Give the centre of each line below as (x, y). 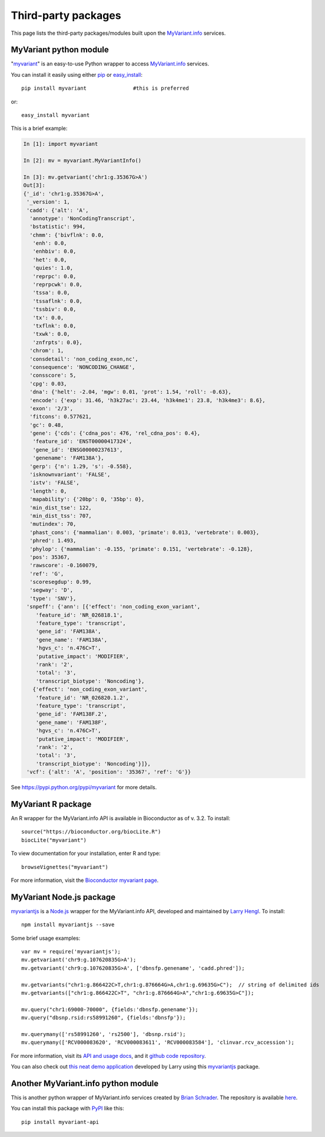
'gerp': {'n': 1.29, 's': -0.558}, (81, 466)
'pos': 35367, (50, 557)
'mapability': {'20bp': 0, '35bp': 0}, (87, 499)
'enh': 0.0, (50, 243)
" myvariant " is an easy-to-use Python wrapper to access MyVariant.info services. (110, 64)
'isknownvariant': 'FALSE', (70, 475)
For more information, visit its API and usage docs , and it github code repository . (108, 1056)
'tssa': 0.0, (52, 293)
